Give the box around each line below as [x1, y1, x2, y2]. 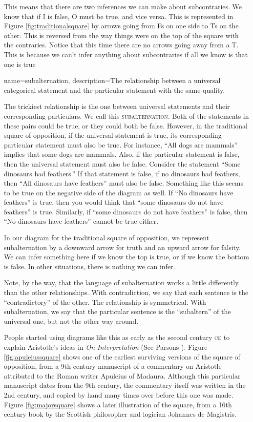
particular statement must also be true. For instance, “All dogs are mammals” [4, 139, 238, 149]
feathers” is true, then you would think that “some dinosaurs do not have [4, 197, 224, 207]
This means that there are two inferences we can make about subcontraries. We [4, 1, 242, 11]
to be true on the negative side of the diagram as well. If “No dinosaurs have [4, 187, 233, 197]
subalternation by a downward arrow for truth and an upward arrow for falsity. [4, 242, 241, 252]
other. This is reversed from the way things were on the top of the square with [4, 30, 239, 40]
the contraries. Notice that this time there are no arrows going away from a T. [4, 40, 239, 50]
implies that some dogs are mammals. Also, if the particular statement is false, [4, 149, 240, 159]
